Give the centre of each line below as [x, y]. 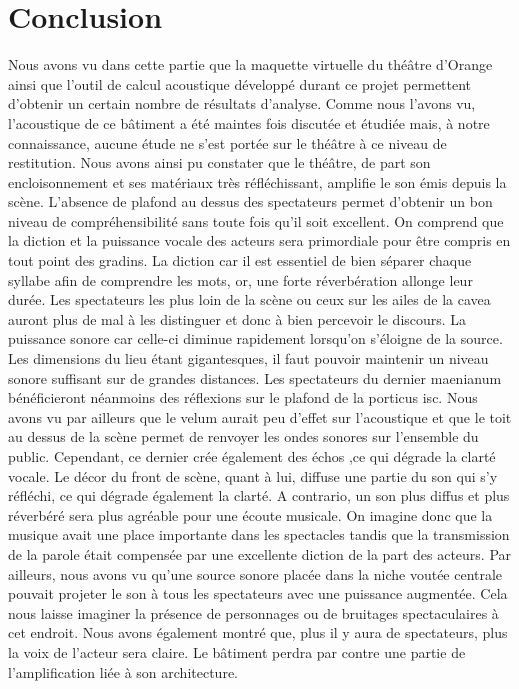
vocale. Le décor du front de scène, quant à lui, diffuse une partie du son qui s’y [253, 475]
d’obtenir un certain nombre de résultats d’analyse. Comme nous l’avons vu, [242, 103]
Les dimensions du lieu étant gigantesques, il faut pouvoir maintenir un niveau [248, 358]
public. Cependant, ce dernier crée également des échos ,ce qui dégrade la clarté [252, 456]
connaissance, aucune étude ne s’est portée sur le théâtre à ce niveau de [227, 142]
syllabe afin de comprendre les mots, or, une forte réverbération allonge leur [240, 279]
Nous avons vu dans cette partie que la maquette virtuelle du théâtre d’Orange [250, 64]
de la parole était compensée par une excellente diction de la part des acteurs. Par [260, 553]
